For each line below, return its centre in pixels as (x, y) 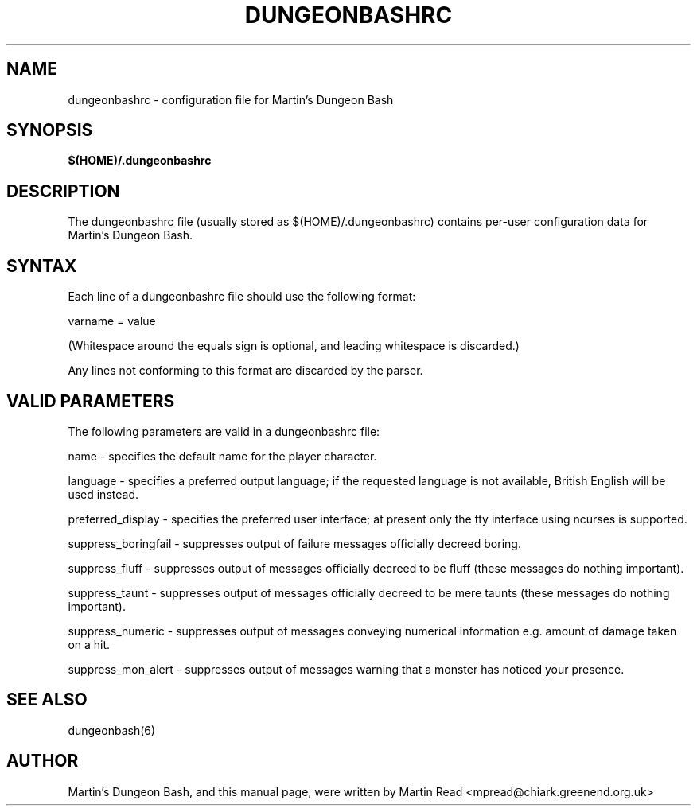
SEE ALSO (47, 700)
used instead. (103, 494)
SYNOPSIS (50, 130)
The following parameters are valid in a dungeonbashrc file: (224, 431)
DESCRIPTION (63, 191)
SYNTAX (42, 266)
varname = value (112, 321)
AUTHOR (43, 761)
